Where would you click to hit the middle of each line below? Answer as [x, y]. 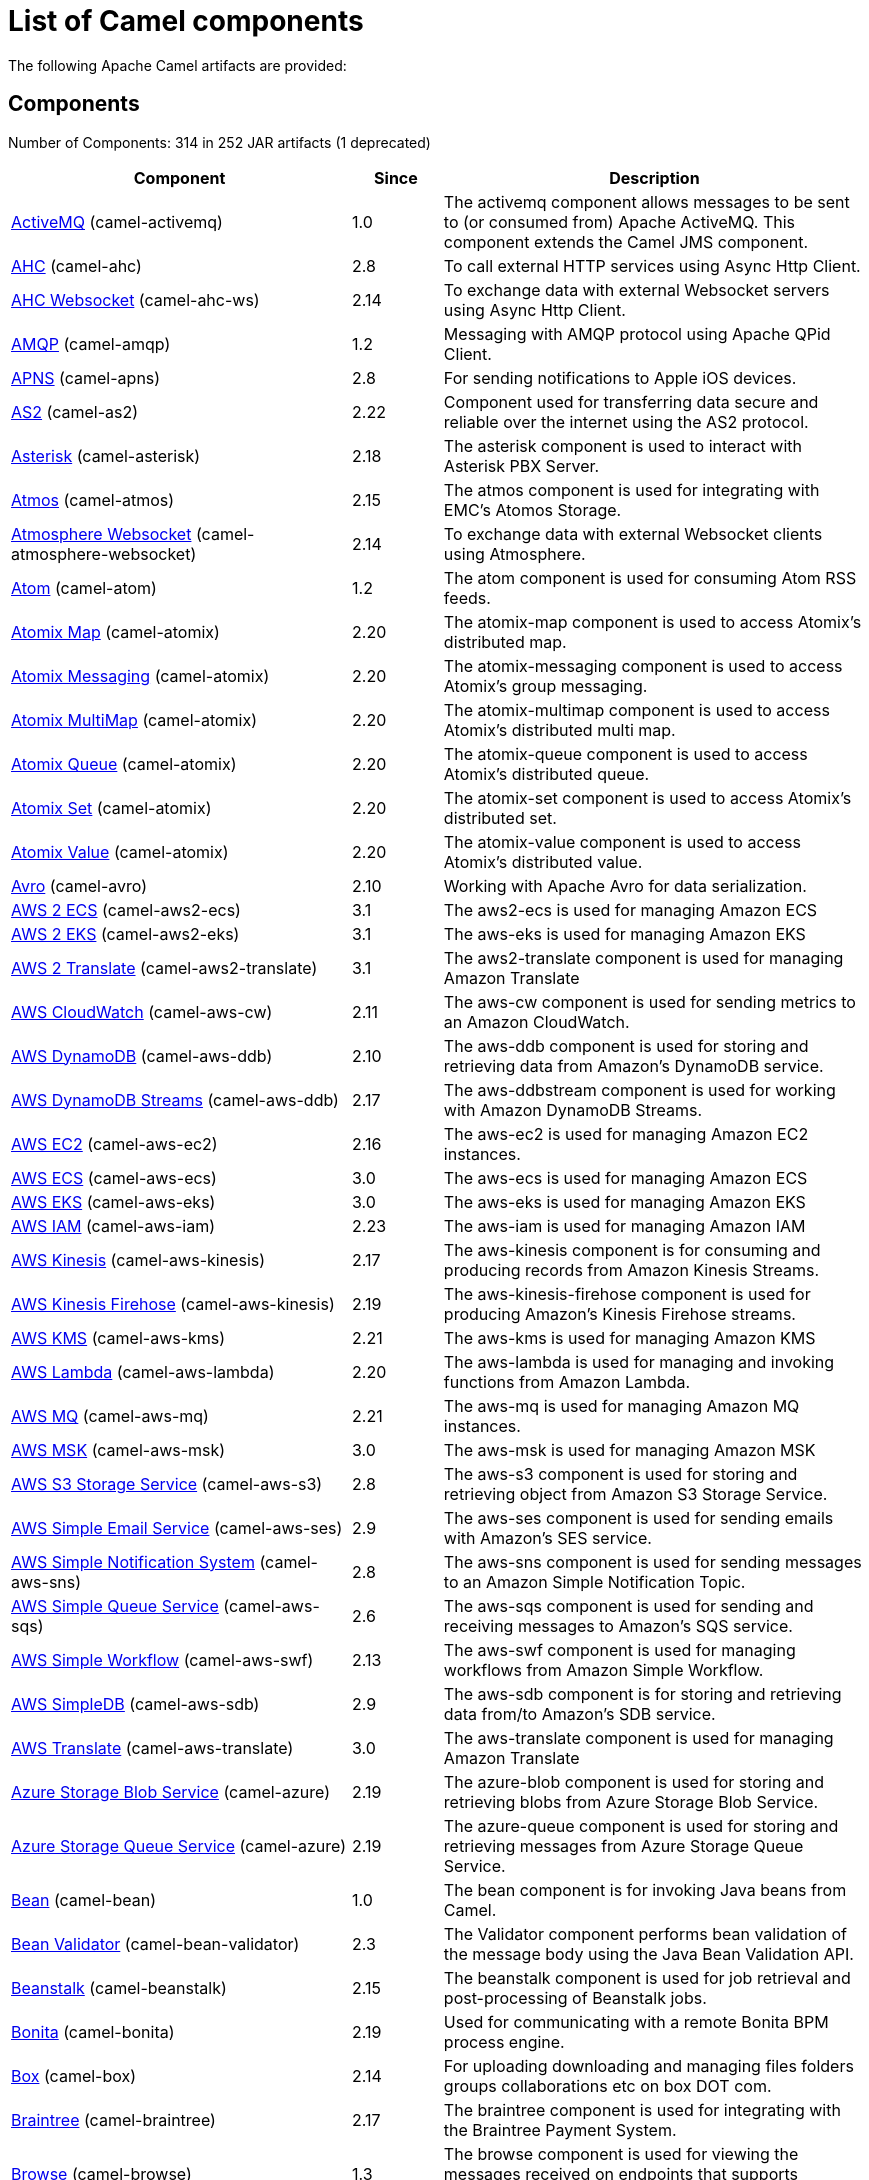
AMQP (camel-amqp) [91, 343]
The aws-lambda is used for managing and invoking [639, 1361]
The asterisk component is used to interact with [622, 445]
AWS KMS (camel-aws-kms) [118, 1337]
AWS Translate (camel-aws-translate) [152, 1747]
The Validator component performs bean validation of [645, 1933]
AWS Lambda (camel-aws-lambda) [143, 1371]
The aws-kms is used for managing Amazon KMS [629, 1337]
